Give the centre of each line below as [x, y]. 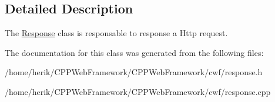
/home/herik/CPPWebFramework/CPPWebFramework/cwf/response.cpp [138, 91]
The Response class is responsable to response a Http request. [116, 33]
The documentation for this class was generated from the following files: [134, 52]
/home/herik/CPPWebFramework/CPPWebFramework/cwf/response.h [134, 72]
